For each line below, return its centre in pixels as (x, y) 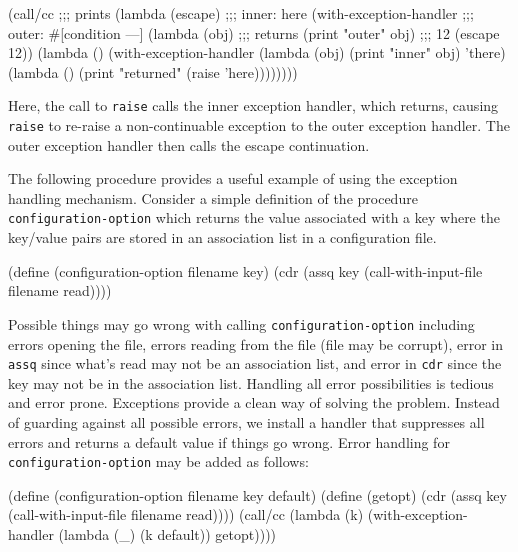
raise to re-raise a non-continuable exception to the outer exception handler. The (259, 125)
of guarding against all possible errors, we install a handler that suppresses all (246, 422)
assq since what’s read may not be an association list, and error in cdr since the (255, 363)
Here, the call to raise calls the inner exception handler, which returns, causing (253, 105)
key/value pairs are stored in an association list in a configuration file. (222, 237)
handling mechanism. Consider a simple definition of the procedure (213, 197)
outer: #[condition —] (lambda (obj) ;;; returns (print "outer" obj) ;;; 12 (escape (254, 32)
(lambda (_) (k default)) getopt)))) (167, 534)
